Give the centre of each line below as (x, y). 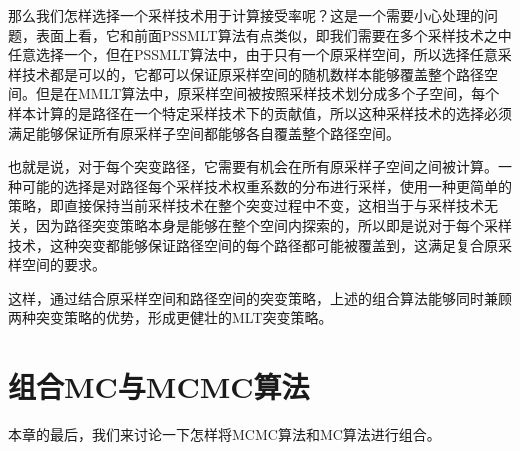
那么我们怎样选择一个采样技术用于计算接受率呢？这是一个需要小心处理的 (246, 15)
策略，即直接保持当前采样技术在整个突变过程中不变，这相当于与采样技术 (246, 205)
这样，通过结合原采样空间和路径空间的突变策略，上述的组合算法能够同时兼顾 (260, 297)
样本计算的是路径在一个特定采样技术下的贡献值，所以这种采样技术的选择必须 (260, 112)
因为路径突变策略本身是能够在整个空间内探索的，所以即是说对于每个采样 (273, 224)
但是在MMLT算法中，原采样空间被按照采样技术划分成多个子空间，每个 (267, 93)
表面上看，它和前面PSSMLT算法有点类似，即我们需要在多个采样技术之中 (273, 34)
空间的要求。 (63, 264)
